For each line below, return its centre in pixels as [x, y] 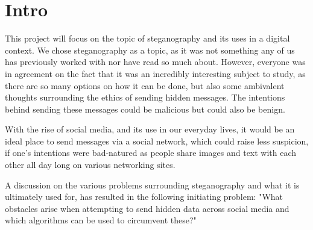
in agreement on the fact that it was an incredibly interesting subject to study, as [155, 73]
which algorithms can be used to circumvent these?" [101, 220]
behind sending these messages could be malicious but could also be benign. [145, 109]
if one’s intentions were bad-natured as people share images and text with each [151, 153]
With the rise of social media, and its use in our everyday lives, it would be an [150, 129]
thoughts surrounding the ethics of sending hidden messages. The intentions [145, 97]
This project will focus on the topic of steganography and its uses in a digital [147, 38]
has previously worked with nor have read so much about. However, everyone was [155, 62]
